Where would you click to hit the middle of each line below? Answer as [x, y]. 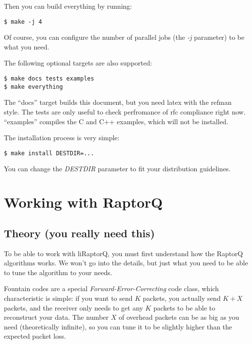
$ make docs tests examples [49, 79]
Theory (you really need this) [79, 233]
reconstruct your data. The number [56, 317]
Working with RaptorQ [83, 202]
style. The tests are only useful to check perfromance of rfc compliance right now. [125, 111]
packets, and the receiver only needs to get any [74, 307]
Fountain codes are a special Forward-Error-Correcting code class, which [111, 288]
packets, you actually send [182, 298]
